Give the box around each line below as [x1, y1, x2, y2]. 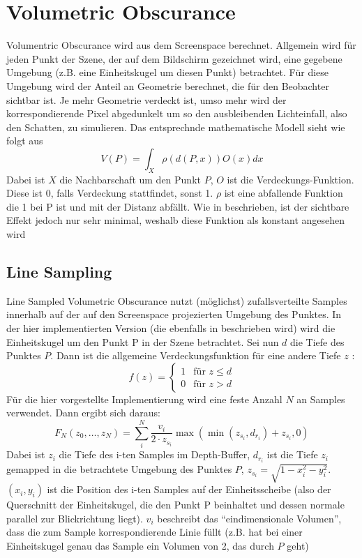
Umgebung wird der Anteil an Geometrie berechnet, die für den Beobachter [6, 78, 329, 93]
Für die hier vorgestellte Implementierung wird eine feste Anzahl [6, 391, 282, 406]
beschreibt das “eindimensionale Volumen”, [157, 511, 342, 525]
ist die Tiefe [266, 447, 318, 462]
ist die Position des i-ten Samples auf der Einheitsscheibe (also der [47, 482, 331, 497]
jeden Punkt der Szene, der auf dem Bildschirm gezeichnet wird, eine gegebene [6, 51, 342, 66]
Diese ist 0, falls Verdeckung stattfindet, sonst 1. [6, 186, 213, 200]
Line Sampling [6, 261, 112, 282]
